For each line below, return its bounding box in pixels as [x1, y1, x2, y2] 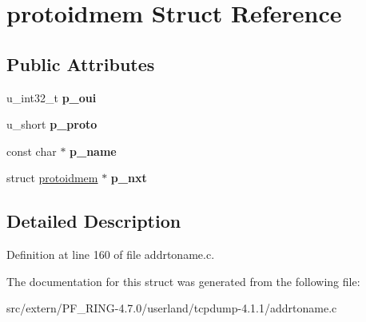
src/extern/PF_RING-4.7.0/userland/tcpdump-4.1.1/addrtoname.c [6, 300, 337, 316]
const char [6, 142, 57, 159]
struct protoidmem [6, 169, 98, 186]
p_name [70, 142, 117, 159]
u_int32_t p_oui [6, 89, 97, 105]
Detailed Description [6, 209, 181, 233]
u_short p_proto [6, 116, 97, 133]
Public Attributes [6, 51, 155, 76]
